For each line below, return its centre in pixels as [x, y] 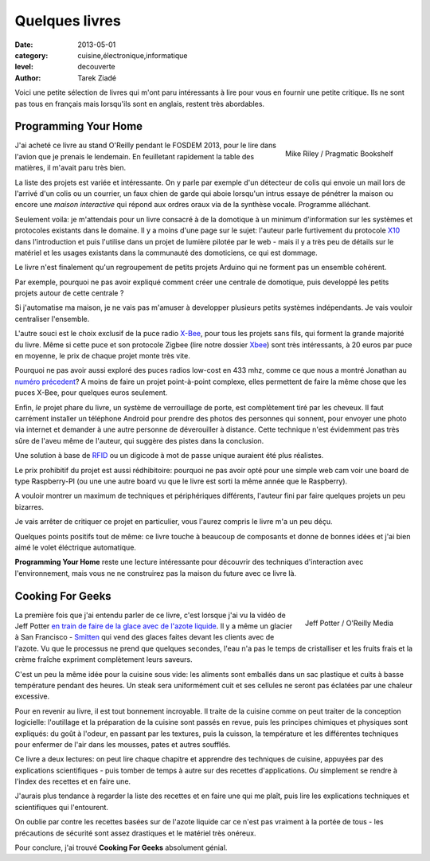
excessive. [32, 696]
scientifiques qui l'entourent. [62, 807]
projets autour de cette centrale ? [69, 293]
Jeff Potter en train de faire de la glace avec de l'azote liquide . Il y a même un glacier [154, 626]
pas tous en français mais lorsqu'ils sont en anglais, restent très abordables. [140, 104]
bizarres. [29, 507]
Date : [24, 45]
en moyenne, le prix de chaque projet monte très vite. [102, 356]
